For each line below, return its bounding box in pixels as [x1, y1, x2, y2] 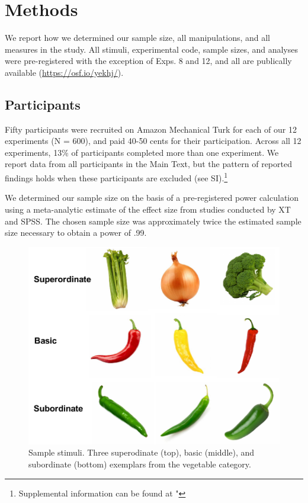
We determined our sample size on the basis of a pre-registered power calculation [5, 191, 299, 204]
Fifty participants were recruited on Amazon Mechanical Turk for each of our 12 [5, 123, 297, 135]
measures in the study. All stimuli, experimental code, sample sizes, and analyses [5, 43, 299, 55]
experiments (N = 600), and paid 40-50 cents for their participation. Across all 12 [5, 134, 301, 147]
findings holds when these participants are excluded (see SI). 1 [5, 170, 228, 184]
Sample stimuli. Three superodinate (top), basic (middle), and [28, 446, 255, 459]
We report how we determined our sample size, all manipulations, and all [5, 31, 270, 44]
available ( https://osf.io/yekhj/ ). [5, 66, 124, 78]
